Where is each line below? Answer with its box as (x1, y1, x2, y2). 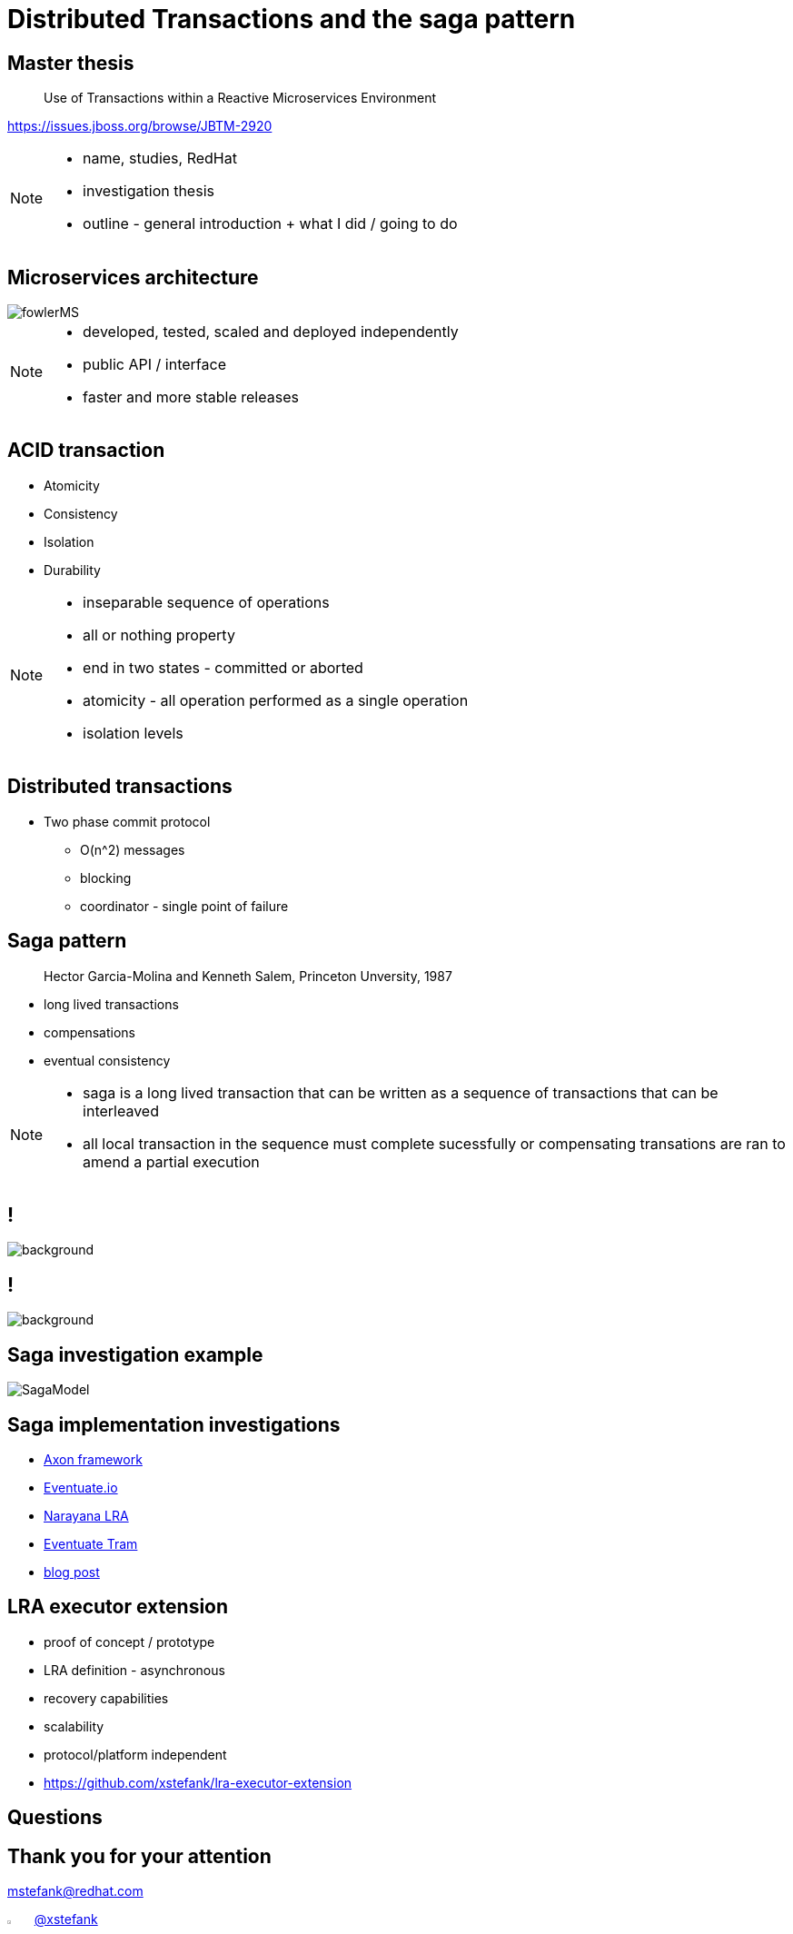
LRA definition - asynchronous (44, 1661, 225, 1678)
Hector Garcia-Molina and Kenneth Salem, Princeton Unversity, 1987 (44, 967, 452, 984)
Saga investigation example (7, 1343, 263, 1366)
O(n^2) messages (80, 841, 185, 858)
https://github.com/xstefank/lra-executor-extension (44, 1774, 352, 1790)
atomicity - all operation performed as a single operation (83, 690, 469, 709)
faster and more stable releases (83, 388, 299, 407)
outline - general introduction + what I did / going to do (83, 214, 458, 233)
